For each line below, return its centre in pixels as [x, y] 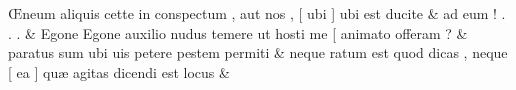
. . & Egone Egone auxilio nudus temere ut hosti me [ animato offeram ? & [238, 32]
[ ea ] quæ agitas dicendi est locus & [119, 71]
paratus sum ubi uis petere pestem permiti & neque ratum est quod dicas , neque [258, 52]
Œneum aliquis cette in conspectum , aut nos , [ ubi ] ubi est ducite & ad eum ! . [257, 13]
